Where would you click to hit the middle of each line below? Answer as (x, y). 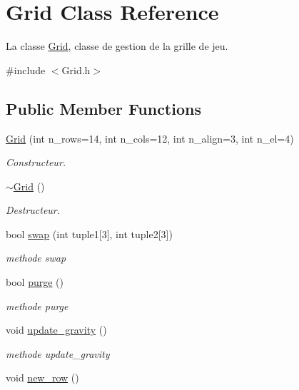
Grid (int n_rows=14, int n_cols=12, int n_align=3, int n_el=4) (150, 138)
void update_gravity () (56, 330)
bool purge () (35, 282)
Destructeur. (33, 210)
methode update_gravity (58, 353)
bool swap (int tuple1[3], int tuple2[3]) (89, 234)
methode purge (37, 306)
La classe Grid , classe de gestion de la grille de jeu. (117, 46)
